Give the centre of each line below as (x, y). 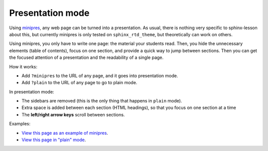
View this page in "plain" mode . (54, 140)
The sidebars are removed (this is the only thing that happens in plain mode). (102, 101)
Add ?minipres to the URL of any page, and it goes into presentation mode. (100, 75)
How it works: (23, 66)
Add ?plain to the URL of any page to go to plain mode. (79, 83)
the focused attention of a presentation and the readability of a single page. (86, 57)
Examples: (20, 124)
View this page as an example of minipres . (65, 133)
